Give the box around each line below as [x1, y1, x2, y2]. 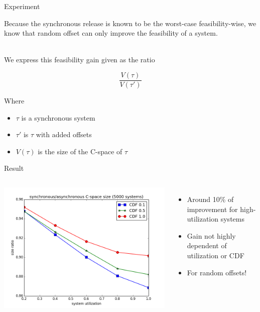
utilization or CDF [187, 250, 244, 260]
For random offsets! [187, 267, 247, 277]
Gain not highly [187, 230, 236, 241]
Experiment [4, 1, 40, 11]
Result [4, 163, 24, 173]
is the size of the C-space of [38, 146, 122, 156]
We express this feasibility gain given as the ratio [4, 54, 155, 65]
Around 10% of [187, 194, 234, 204]
